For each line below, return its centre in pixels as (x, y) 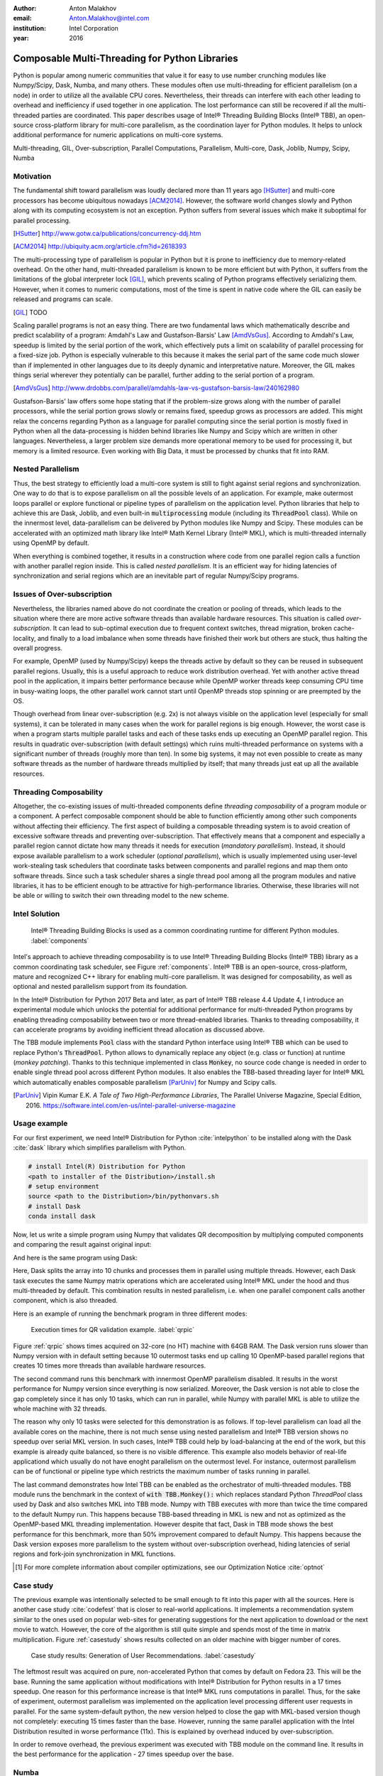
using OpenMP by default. (51, 543)
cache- (344, 628)
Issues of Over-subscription (63, 595)
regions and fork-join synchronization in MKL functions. (94, 1554)
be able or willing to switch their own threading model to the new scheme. (121, 896)
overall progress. (38, 648)
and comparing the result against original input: (82, 1245)
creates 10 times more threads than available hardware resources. (110, 1366)
